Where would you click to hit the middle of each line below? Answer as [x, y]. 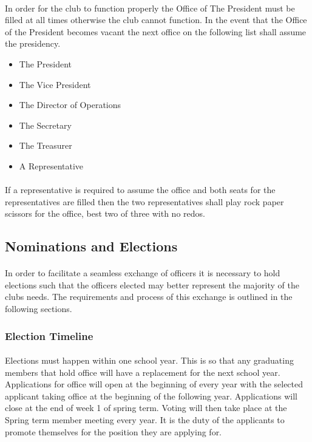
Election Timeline [49, 335]
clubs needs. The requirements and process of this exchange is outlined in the [149, 297]
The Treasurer [46, 145]
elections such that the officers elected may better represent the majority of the [152, 284]
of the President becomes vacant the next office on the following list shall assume [156, 31]
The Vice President [55, 84]
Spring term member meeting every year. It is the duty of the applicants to [145, 420]
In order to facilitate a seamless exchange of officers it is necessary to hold [143, 273]
